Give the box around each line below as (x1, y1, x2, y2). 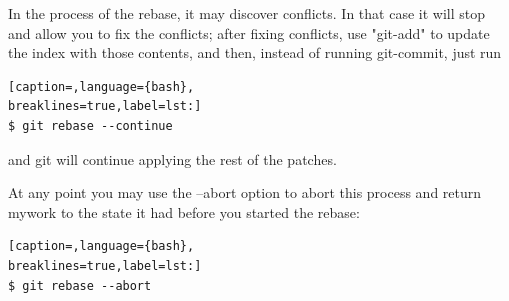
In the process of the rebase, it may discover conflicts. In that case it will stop (8, 3, 485, 23)
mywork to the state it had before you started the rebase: (8, 201, 360, 222)
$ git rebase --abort (8, 278, 152, 293)
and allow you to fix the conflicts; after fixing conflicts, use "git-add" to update (8, 22, 490, 43)
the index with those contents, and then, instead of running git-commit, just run (8, 42, 502, 63)
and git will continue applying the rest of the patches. (8, 148, 337, 169)
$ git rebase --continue (8, 118, 173, 133)
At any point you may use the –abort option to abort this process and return (8, 182, 482, 203)
